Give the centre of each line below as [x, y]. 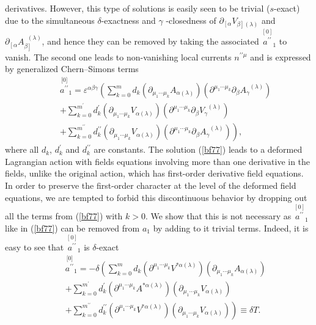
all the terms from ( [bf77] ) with [64, 216]
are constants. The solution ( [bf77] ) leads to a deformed [198, 149]
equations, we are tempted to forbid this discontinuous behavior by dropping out [156, 197]
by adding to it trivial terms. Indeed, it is [231, 228]
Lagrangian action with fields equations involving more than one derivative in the [158, 161]
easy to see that [35, 246]
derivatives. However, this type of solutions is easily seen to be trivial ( [138, 8]
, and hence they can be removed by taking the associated [150, 41]
